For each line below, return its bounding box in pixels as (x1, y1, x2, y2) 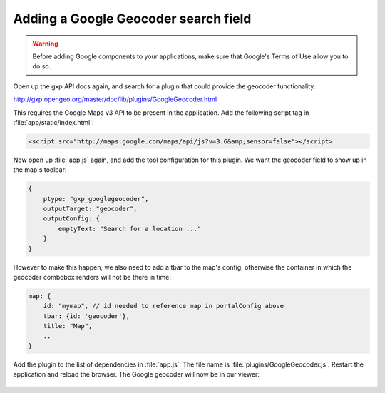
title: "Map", (43, 322, 93, 330)
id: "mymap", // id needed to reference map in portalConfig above (43, 302, 284, 310)
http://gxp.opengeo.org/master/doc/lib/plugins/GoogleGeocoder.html (13, 95, 217, 103)
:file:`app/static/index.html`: (13, 118, 94, 126)
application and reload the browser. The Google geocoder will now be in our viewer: (13, 370, 260, 379)
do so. (32, 62, 51, 71)
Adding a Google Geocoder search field (13, 11, 252, 26)
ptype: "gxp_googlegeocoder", (43, 195, 149, 203)
